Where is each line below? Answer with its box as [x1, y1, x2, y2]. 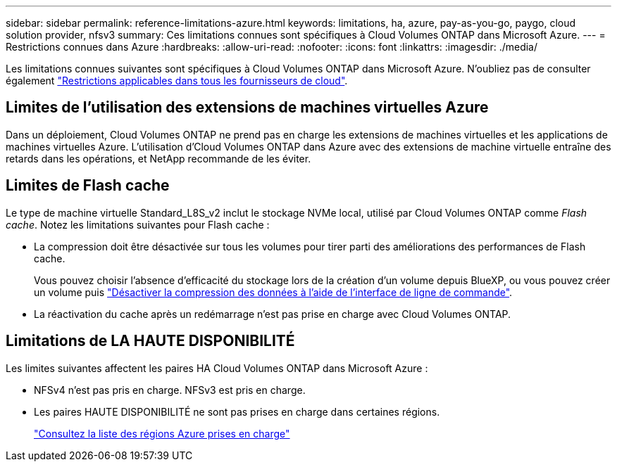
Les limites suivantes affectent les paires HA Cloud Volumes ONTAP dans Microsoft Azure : [6, 362, 428, 374]
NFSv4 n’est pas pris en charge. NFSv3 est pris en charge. [34, 383, 306, 396]
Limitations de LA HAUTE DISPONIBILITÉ [6, 332, 295, 350]
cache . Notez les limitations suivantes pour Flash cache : [6, 218, 270, 231]
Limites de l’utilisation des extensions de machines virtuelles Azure [6, 98, 489, 117]
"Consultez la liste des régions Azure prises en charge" [34, 427, 290, 440]
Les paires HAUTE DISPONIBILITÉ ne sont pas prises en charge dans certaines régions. [34, 405, 440, 418]
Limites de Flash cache [6, 177, 170, 195]
